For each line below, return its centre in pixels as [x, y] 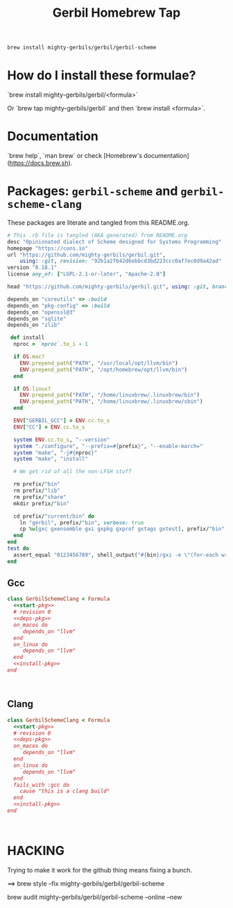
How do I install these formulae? [102, 75]
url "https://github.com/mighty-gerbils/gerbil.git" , [87, 255]
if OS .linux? [32, 389]
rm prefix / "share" [40, 497]
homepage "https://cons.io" [48, 248]
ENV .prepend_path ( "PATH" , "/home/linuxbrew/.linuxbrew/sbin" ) [111, 401]
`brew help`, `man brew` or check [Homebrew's [75, 155]
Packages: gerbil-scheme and [93, 191]
